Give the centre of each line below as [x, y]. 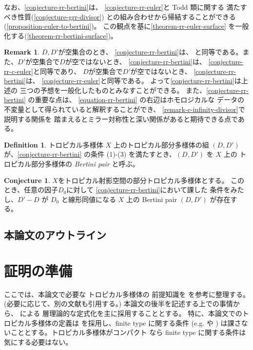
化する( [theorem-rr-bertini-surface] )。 [61, 35]
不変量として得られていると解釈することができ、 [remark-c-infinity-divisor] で [125, 109]
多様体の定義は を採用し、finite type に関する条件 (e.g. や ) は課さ [136, 322]
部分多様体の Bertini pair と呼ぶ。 [85, 163]
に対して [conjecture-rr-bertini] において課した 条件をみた [155, 190]
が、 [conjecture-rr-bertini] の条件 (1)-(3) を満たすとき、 [90, 154]
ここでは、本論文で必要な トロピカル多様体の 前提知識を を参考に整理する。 [127, 294]
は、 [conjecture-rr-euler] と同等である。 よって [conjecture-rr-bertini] [130, 81]
